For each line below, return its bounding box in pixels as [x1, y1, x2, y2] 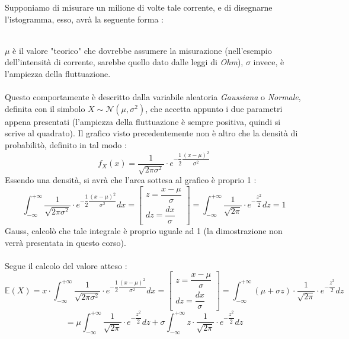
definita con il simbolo [5, 102, 85, 114]
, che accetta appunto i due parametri [145, 102, 283, 114]
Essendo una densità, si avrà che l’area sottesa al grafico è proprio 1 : [5, 174, 257, 186]
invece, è [253, 56, 284, 68]
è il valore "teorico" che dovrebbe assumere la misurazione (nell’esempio [12, 44, 272, 56]
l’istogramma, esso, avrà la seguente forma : [5, 12, 164, 25]
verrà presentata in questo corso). [5, 236, 126, 248]
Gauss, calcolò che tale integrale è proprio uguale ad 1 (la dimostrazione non [5, 224, 283, 236]
